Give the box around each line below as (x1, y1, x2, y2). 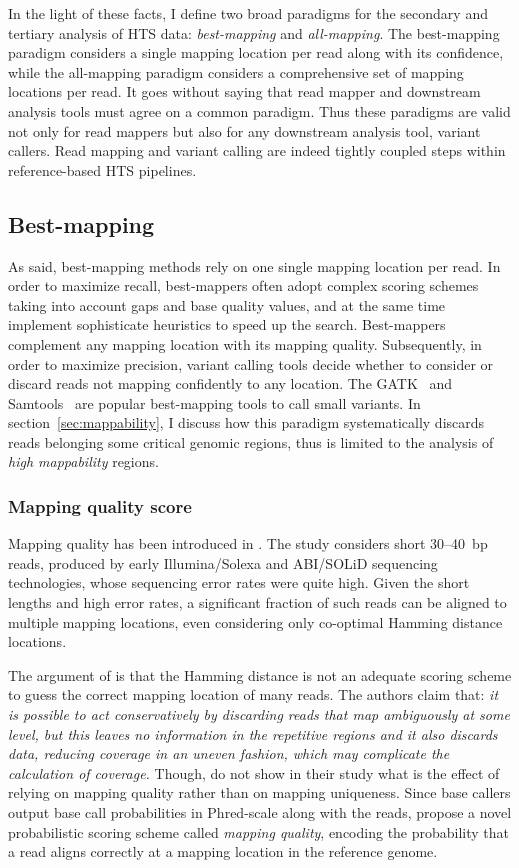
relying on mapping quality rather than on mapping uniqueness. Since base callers (8, 782, 511, 803)
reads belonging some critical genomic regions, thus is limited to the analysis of (8, 431, 494, 452)
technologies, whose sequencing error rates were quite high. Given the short (8, 572, 470, 593)
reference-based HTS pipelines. (8, 159, 197, 180)
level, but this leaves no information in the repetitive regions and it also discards (8, 723, 498, 744)
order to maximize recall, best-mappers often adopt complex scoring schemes (8, 275, 479, 296)
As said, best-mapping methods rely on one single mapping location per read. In (8, 255, 501, 276)
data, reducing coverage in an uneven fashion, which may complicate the (8, 743, 450, 764)
